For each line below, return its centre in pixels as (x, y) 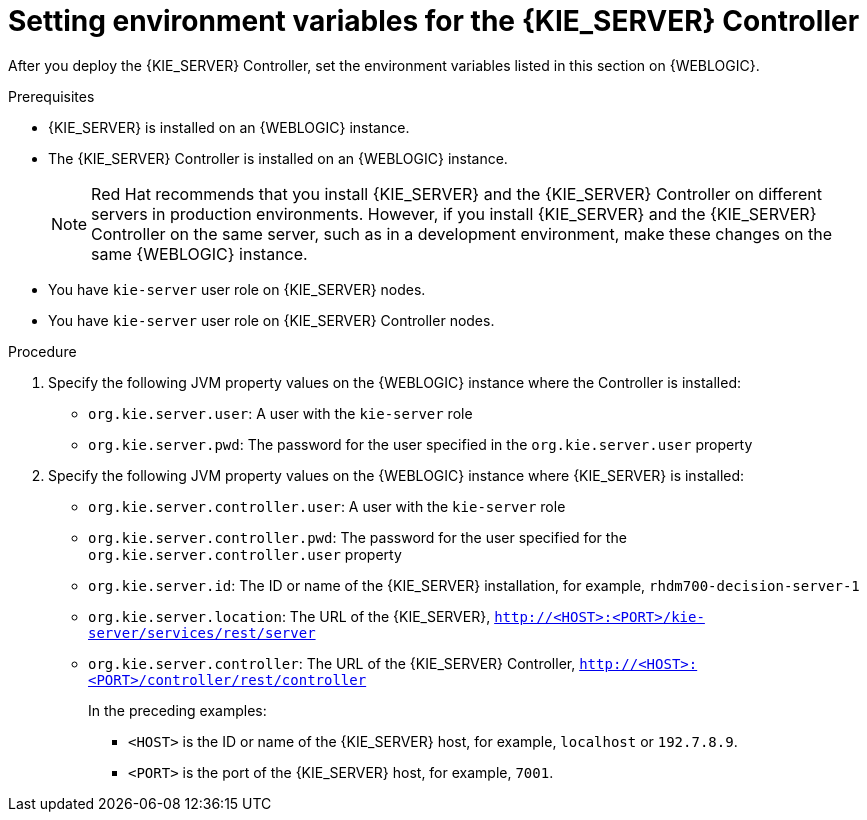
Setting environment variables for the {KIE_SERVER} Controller (434, 21)
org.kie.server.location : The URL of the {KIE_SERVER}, (289, 616)
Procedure (42, 351)
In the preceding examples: (177, 710)
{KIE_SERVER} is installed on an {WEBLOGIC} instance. (229, 127)
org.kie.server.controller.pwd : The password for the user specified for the (357, 537)
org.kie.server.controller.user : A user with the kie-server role (327, 506)
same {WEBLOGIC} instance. (199, 253)
